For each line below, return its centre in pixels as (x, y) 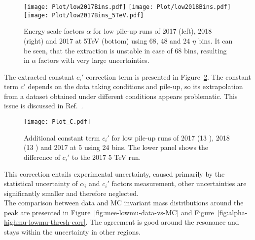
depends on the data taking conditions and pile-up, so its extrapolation (135, 86)
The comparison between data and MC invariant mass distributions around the (124, 203)
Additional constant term (62, 137)
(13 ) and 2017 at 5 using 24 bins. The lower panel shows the (116, 147)
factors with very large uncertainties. (94, 60)
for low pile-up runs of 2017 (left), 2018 (152, 31)
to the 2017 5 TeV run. (106, 157)
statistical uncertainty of (41, 183)
